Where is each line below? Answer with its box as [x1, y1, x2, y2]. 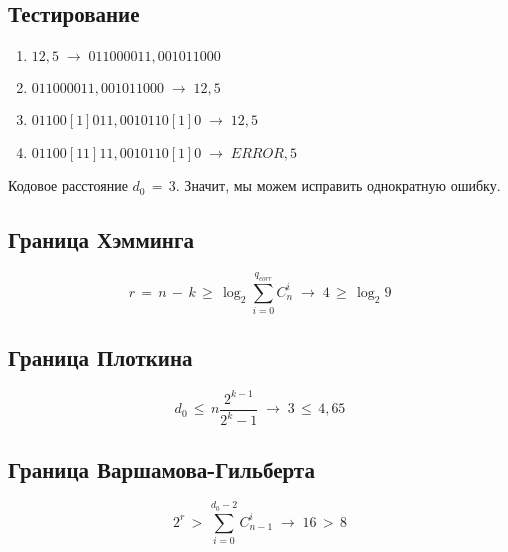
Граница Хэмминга [8, 224, 194, 255]
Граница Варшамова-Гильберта [8, 453, 315, 484]
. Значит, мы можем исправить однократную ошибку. [175, 175, 501, 196]
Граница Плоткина [8, 342, 193, 373]
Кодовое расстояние [8, 175, 128, 196]
